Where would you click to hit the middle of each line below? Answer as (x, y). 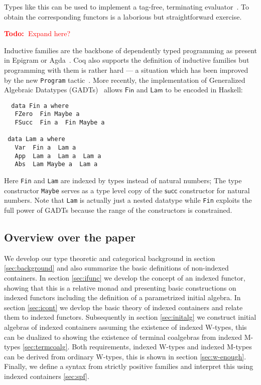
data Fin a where (40, 106)
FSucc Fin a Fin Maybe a (60, 123)
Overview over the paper (70, 237)
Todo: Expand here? (37, 33)
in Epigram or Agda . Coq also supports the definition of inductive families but (127, 60)
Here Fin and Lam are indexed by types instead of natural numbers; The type (123, 180)
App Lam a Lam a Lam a (58, 156)
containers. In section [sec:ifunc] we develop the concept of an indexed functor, (125, 278)
